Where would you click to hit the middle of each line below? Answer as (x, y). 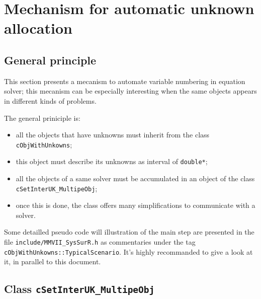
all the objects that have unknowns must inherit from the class (113, 135)
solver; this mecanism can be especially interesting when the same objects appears (130, 91)
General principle (50, 60)
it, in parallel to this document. (53, 261)
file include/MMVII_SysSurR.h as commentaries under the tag (100, 242)
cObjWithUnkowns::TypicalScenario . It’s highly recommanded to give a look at (128, 251)
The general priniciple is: (42, 118)
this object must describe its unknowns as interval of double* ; (112, 161)
